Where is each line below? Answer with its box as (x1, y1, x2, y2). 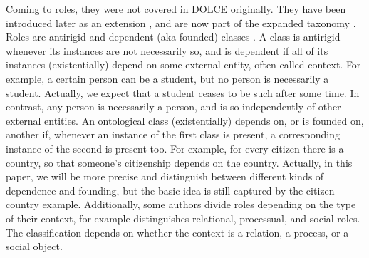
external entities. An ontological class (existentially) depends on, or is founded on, (6, 113, 364, 128)
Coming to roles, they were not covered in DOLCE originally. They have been (6, 1, 346, 16)
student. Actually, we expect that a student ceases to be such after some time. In (6, 85, 360, 100)
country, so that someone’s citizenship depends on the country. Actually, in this (6, 155, 353, 170)
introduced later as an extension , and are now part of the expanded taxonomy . (6, 15, 356, 30)
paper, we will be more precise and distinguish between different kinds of (6, 169, 324, 184)
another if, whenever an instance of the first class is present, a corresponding (6, 127, 340, 142)
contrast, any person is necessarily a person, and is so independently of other (6, 99, 341, 114)
